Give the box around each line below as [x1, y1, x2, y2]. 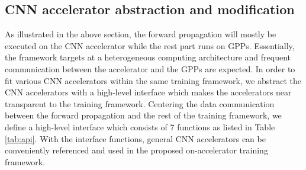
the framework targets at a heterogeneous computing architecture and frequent [5, 51, 291, 63]
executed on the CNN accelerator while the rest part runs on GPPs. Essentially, [5, 39, 295, 52]
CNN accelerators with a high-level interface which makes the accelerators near [5, 86, 292, 98]
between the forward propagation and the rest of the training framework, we [5, 109, 282, 121]
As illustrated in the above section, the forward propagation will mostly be [5, 28, 276, 40]
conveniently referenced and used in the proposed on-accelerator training [5, 144, 268, 156]
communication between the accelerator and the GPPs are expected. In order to [5, 62, 295, 75]
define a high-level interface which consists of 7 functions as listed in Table [5, 120, 275, 133]
